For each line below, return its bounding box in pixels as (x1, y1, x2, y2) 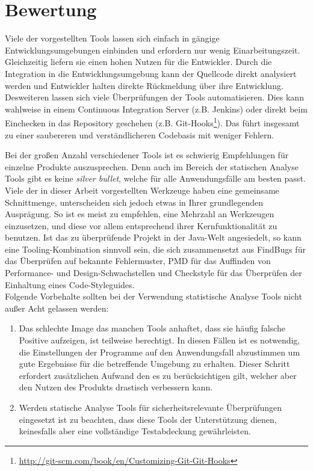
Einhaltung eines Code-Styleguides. (5, 278, 135, 291)
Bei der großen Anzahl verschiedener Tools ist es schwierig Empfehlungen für (5, 149, 289, 161)
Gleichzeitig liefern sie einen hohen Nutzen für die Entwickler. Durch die (5, 55, 272, 68)
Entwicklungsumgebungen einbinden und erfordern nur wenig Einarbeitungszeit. (5, 43, 300, 56)
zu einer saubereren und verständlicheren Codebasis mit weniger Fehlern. (5, 128, 274, 141)
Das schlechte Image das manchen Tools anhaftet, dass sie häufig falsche (19, 322, 285, 334)
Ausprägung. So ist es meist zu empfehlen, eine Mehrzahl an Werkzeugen (5, 208, 274, 220)
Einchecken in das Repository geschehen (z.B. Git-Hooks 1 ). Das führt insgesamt (5, 115, 300, 129)
